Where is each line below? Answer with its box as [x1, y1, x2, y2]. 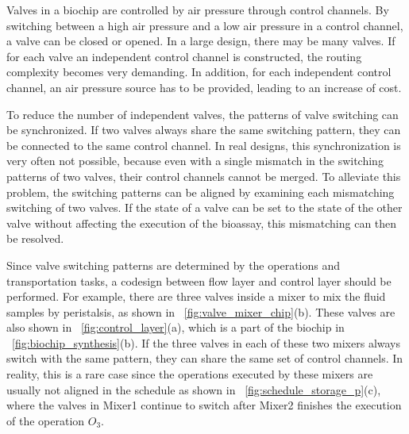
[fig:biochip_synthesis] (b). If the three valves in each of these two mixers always [12, 334, 401, 351]
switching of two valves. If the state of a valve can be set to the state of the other [6, 199, 403, 216]
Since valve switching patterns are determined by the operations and [6, 256, 340, 273]
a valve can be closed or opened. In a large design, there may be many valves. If [6, 33, 395, 49]
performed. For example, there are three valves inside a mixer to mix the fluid [6, 288, 386, 305]
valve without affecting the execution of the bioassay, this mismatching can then [6, 214, 397, 231]
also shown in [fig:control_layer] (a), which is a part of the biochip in [6, 319, 345, 336]
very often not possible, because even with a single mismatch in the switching [6, 152, 384, 169]
